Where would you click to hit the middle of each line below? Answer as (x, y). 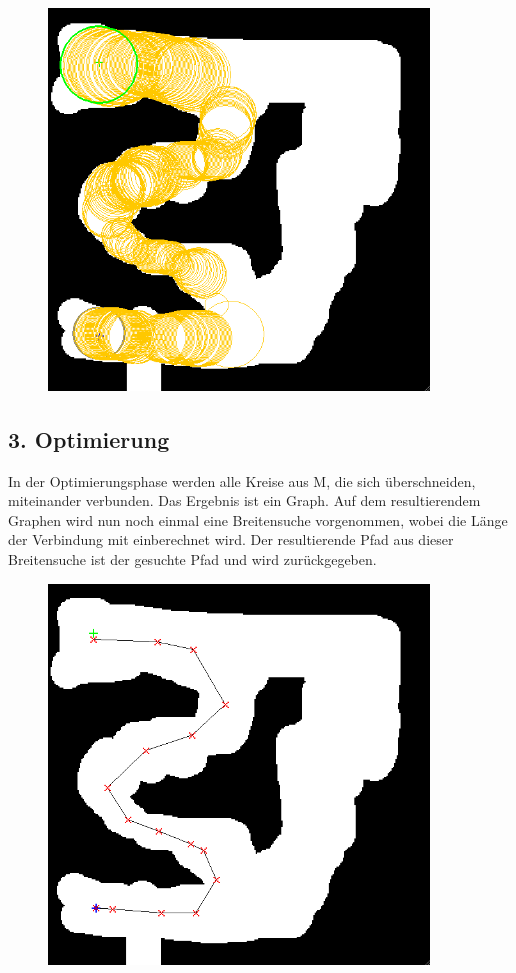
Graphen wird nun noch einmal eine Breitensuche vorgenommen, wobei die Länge (258, 519)
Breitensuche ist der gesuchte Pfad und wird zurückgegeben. (192, 559)
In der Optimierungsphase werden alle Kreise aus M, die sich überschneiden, (242, 480)
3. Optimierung (89, 438)
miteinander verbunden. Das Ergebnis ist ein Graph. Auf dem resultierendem (244, 500)
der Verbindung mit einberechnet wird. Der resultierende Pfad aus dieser (231, 539)
